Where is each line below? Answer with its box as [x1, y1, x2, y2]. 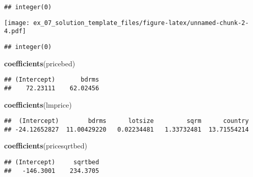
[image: [4, 19, 30, 27]
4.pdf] [4, 28, 26, 35]
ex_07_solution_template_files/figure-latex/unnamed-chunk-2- [33, 19, 249, 27]
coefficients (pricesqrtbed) [4, 140, 88, 151]
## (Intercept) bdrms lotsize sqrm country [4, 117, 249, 125]
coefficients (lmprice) [4, 99, 72, 110]
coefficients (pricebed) [4, 58, 75, 68]
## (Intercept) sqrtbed [4, 159, 99, 166]
